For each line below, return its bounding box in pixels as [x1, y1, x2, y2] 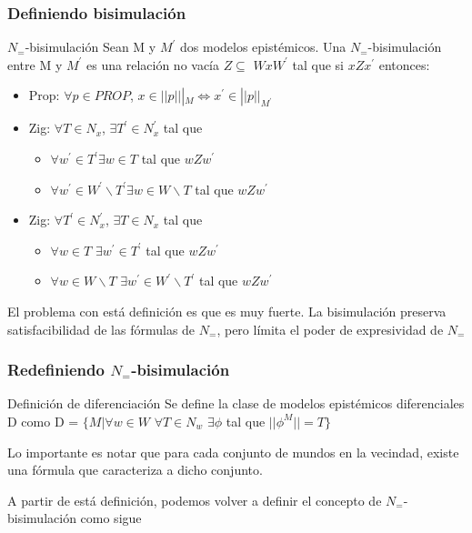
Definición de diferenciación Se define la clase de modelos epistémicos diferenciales [7, 394, 465, 413]
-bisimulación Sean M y [25, 37, 156, 56]
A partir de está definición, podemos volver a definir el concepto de [7, 490, 382, 509]
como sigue [80, 508, 142, 528]
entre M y [7, 55, 63, 74]
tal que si [292, 55, 344, 74]
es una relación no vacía [86, 55, 220, 74]
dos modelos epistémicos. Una [180, 37, 346, 56]
